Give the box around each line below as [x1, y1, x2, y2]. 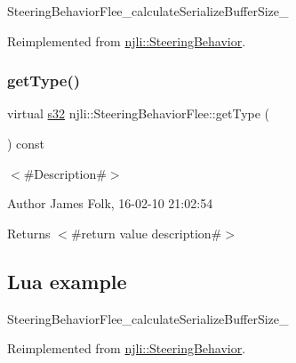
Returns [7, 223, 51, 242]
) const [7, 134, 45, 152]
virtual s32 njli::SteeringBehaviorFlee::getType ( [7, 104, 270, 123]
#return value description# [70, 223, 222, 242]
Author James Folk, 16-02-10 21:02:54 [7, 194, 213, 213]
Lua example [7, 267, 127, 294]
